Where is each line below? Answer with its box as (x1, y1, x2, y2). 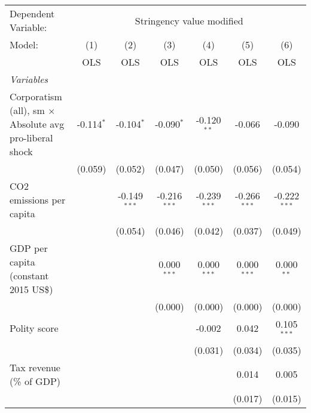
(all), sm (10, 103, 45, 117)
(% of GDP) (10, 374, 61, 388)
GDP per (10, 241, 48, 255)
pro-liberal (10, 131, 53, 144)
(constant (10, 269, 49, 282)
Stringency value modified (135, 13, 243, 27)
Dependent (10, 7, 55, 20)
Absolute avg (10, 117, 65, 131)
